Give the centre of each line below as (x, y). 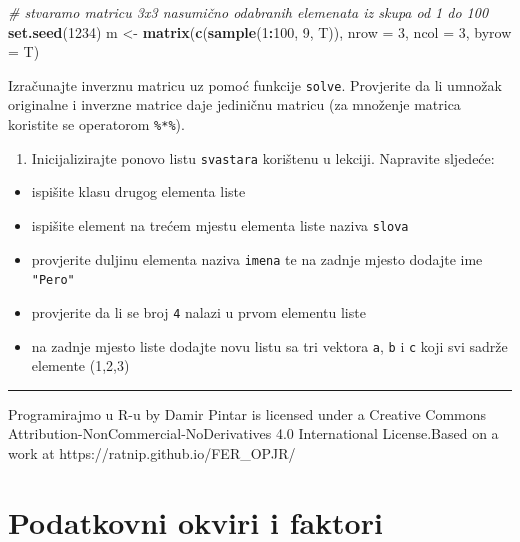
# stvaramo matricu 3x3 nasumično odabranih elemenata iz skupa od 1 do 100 (248, 12)
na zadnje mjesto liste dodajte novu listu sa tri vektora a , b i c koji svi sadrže (269, 345)
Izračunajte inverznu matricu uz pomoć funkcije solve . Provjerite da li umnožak (255, 84)
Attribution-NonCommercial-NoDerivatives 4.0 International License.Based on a (253, 433)
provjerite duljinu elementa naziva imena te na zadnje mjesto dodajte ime (257, 258)
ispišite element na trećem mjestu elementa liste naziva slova (220, 224)
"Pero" (53, 280)
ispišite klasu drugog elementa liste (138, 191)
